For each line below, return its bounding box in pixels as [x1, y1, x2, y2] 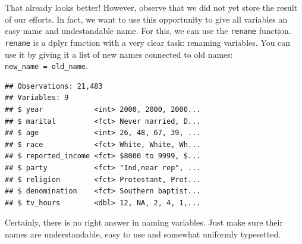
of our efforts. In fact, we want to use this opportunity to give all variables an [5, 12, 288, 25]
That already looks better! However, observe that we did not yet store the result [5, 1, 298, 13]
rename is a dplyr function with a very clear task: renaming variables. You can [5, 36, 291, 48]
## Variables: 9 [5, 93, 69, 102]
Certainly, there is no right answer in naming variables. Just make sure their [5, 216, 283, 229]
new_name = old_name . [5, 60, 88, 72]
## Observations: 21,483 [5, 82, 103, 90]
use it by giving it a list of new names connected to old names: [5, 48, 233, 60]
